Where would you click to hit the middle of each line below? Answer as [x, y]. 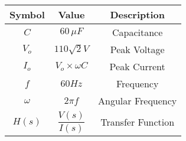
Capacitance [137, 32]
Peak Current [137, 66]
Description [137, 14]
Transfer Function [138, 122]
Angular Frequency [138, 101]
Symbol [27, 14]
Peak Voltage [137, 49]
